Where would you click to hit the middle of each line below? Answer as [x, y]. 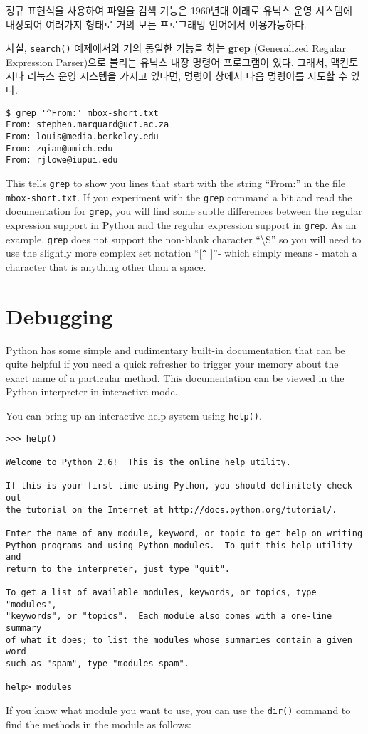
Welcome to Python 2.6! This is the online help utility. [148, 462]
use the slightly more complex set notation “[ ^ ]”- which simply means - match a [182, 253]
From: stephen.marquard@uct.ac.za [88, 125]
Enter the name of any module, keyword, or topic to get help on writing [184, 533]
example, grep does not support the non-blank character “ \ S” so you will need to [184, 239]
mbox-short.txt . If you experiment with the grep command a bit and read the [179, 197]
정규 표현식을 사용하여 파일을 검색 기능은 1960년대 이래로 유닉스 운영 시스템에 [179, 10]
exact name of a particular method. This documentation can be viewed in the [175, 377]
